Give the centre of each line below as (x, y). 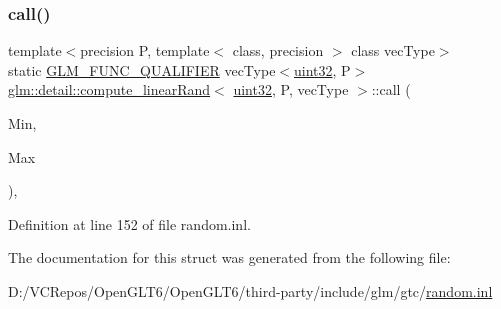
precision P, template (145, 50)
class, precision (278, 50)
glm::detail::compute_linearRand (109, 89)
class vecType (393, 50)
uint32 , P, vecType (291, 89)
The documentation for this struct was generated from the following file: (229, 257)
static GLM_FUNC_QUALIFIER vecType (142, 69)
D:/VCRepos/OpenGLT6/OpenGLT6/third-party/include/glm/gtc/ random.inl (250, 290)
